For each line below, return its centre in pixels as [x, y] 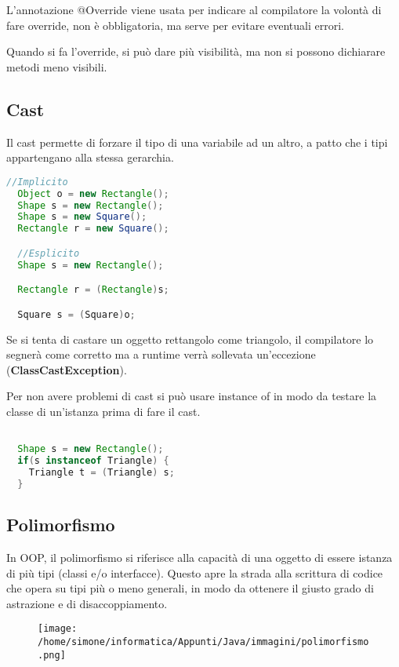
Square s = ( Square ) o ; [76, 314]
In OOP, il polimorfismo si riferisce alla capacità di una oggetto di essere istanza [199, 557]
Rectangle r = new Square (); [93, 229]
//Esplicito [49, 253]
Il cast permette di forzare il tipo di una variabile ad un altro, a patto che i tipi [197, 142]
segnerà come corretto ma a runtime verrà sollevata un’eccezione [161, 354]
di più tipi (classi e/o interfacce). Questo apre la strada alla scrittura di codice [195, 572]
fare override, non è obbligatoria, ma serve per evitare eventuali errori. [175, 25]
